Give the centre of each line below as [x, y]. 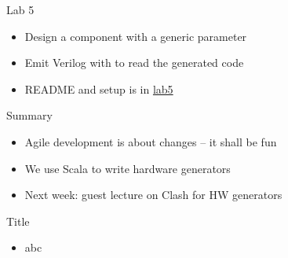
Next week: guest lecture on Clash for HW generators [153, 195]
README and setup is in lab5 [99, 88]
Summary [29, 115]
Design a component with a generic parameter [136, 36]
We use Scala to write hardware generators [128, 168]
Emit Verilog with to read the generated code [134, 63]
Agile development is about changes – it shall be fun [151, 141]
